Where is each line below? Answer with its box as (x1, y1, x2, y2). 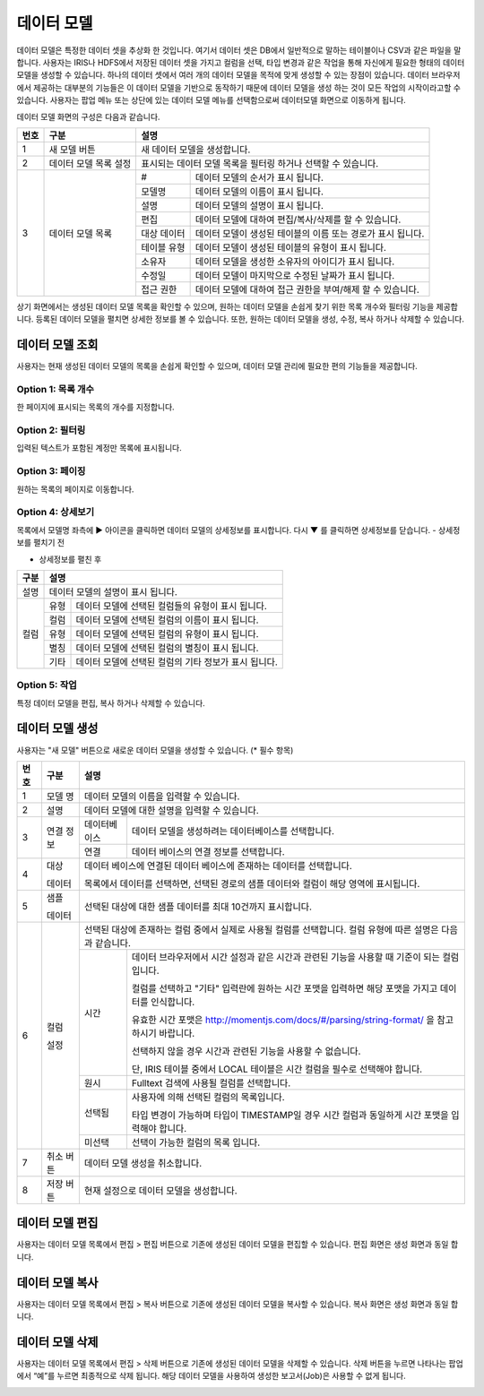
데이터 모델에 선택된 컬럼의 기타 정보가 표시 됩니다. (75, 655, 278, 668)
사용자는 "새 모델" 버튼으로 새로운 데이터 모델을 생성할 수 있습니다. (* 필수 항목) (16, 745, 294, 755)
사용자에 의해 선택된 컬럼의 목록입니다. (131, 1090, 286, 1103)
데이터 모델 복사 (16, 1275, 99, 1290)
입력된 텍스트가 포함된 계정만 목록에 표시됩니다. (16, 443, 183, 453)
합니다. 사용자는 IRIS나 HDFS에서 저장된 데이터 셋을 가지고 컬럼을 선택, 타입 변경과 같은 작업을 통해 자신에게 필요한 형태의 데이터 (16, 56, 465, 67)
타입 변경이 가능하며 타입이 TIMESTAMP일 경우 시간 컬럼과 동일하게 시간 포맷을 (131, 1108, 449, 1121)
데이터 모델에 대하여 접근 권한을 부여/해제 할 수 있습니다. (194, 283, 420, 296)
